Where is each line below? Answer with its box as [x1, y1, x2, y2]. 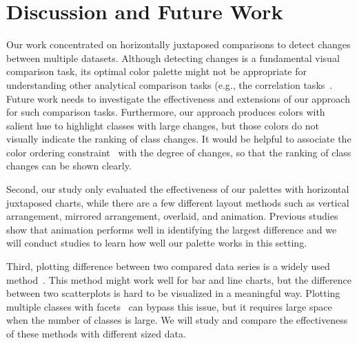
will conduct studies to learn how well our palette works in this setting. [6, 236, 307, 250]
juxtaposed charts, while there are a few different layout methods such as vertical [6, 195, 349, 209]
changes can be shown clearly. [6, 158, 132, 173]
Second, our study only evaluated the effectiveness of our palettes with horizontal [6, 182, 349, 196]
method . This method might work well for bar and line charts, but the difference [6, 272, 351, 287]
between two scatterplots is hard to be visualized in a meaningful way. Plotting [6, 286, 340, 300]
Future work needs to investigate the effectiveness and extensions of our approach [6, 91, 350, 105]
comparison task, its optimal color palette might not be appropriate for [6, 64, 307, 79]
